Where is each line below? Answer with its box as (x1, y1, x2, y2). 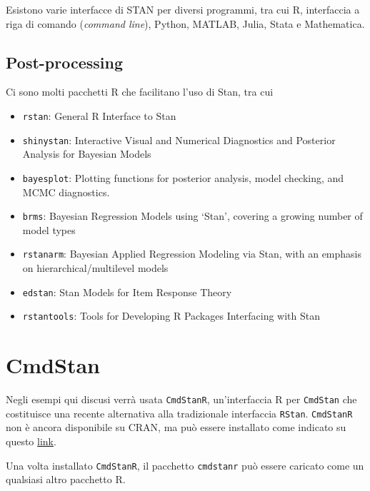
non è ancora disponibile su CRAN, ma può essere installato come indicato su (6, 420, 346, 435)
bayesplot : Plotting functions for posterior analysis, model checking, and (22, 170, 344, 185)
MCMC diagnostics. (22, 184, 110, 199)
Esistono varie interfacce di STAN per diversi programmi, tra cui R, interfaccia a (6, 2, 360, 16)
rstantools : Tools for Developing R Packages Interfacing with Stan (22, 308, 320, 323)
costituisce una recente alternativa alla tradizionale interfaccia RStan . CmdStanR (6, 405, 353, 420)
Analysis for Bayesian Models (22, 146, 151, 161)
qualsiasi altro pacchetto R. (6, 472, 126, 487)
